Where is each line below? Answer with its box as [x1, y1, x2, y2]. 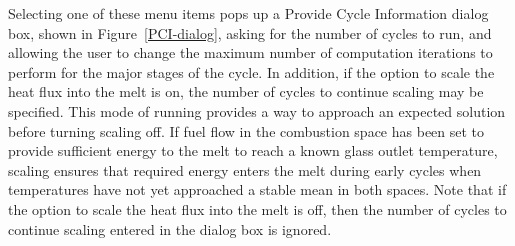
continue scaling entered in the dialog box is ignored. [8, 218, 332, 239]
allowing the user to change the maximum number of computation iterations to [8, 42, 493, 63]
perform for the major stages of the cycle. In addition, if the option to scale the [8, 61, 495, 82]
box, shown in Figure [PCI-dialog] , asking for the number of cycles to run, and [8, 22, 492, 43]
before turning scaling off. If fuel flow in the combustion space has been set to [8, 120, 485, 141]
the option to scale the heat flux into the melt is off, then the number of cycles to [8, 198, 507, 219]
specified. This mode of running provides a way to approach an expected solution [8, 100, 506, 121]
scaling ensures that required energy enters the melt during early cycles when [8, 159, 482, 180]
